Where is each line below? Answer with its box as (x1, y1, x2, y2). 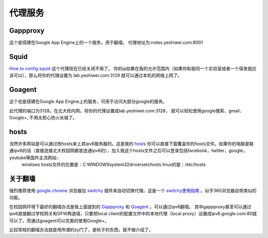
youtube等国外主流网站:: (9, 155, 59, 160)
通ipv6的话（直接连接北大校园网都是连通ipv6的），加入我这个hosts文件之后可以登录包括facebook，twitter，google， (9, 148, 248, 154)
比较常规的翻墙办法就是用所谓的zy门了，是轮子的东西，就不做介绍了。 (9, 227, 153, 233)
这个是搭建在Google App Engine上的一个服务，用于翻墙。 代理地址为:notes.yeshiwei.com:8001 (9, 40, 203, 46)
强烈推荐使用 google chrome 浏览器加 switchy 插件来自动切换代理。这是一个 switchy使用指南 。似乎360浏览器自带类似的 (9, 188, 257, 194)
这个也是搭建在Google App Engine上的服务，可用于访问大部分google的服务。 (9, 98, 167, 104)
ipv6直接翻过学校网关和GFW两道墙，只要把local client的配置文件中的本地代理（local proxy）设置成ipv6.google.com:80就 (9, 211, 257, 217)
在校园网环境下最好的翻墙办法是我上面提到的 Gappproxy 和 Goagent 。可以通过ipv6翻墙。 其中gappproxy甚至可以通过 (9, 204, 252, 210)
